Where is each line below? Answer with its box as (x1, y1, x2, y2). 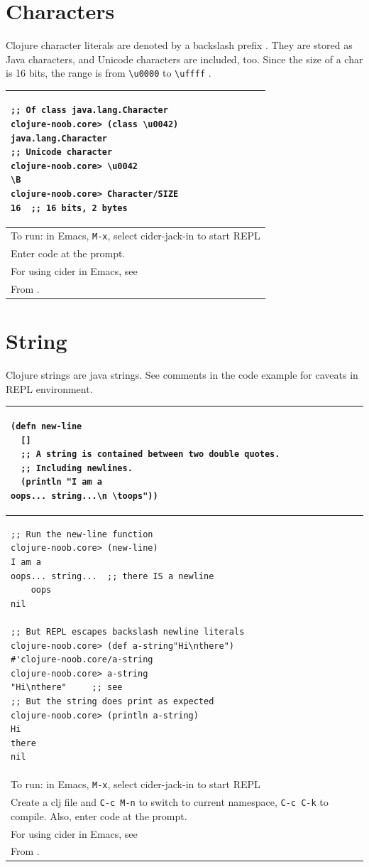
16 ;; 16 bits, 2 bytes (11, 203, 128, 213)
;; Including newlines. (21, 463, 133, 473)
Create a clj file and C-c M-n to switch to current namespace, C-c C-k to (11, 795, 329, 809)
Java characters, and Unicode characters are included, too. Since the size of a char (6, 51, 363, 66)
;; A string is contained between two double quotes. (21, 449, 280, 460)
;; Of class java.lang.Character (11, 105, 168, 116)
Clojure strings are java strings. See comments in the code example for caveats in (6, 367, 358, 382)
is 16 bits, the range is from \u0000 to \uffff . (6, 65, 211, 80)
